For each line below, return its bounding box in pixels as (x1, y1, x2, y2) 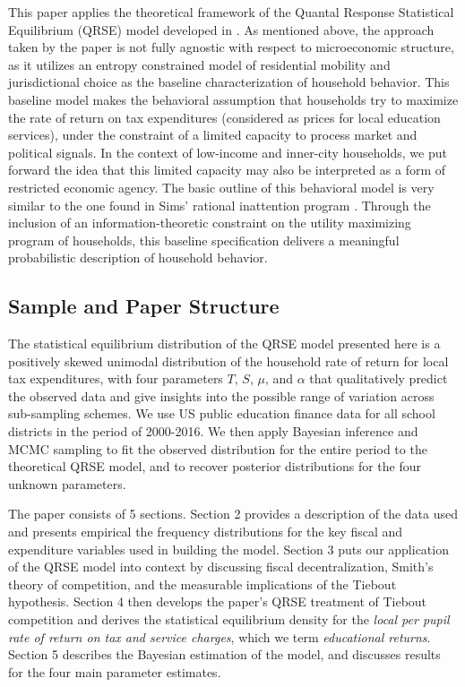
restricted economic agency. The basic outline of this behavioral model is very (8, 177, 435, 196)
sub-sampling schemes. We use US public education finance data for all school (8, 404, 435, 423)
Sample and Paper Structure (8, 292, 280, 320)
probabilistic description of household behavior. (8, 248, 268, 267)
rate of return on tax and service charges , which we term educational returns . (8, 627, 431, 646)
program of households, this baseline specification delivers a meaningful (8, 230, 400, 249)
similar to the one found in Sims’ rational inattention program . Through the (8, 195, 431, 214)
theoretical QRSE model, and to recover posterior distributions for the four (8, 457, 422, 476)
